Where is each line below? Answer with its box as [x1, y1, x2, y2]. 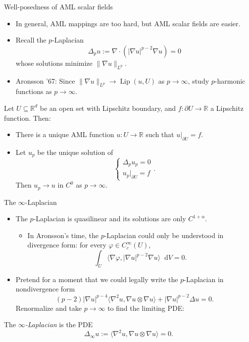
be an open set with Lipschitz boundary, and [40, 102, 176, 113]
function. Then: [4, 112, 51, 123]
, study [188, 75, 209, 86]
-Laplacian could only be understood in [104, 230, 224, 240]
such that [146, 129, 174, 140]
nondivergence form [15, 284, 75, 294]
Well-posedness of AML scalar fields [4, 1, 113, 11]
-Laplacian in [184, 274, 224, 284]
